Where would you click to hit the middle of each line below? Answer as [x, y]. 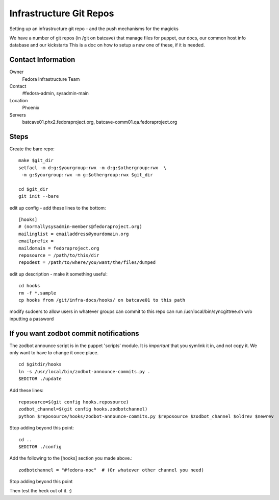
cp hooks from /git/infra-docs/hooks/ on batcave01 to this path [102, 300]
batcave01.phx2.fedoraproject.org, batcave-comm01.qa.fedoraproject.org [100, 122]
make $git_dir [36, 161]
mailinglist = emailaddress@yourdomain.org [74, 234]
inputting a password [32, 319]
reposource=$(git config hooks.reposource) [74, 402]
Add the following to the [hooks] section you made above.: [71, 458]
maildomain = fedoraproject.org [59, 248]
